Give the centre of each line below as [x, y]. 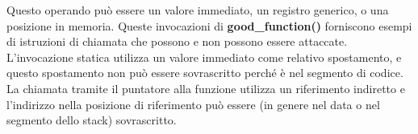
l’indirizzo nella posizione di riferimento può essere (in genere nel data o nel [193, 104]
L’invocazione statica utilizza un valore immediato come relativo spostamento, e [204, 57]
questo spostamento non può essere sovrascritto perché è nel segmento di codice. [205, 73]
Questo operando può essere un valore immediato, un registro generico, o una [198, 10]
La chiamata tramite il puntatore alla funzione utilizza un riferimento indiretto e [206, 88]
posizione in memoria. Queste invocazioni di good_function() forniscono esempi [209, 25]
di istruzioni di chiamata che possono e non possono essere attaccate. [177, 41]
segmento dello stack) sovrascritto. [92, 120]
